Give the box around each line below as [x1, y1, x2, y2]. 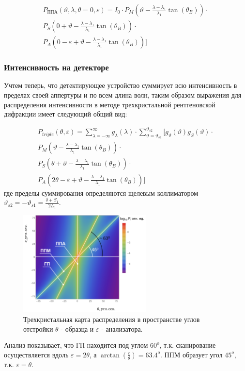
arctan [101, 352, 120, 359]
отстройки [23, 323, 53, 334]
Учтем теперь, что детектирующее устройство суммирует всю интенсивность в [4, 80, 237, 90]
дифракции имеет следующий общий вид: [4, 109, 127, 119]
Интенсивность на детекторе [4, 61, 109, 73]
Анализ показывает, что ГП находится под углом [4, 340, 148, 350]
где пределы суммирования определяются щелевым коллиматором [4, 187, 199, 198]
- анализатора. [101, 323, 143, 334]
